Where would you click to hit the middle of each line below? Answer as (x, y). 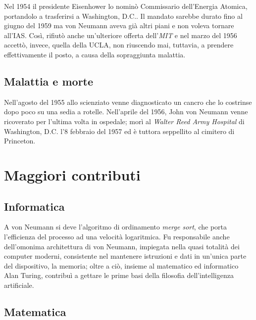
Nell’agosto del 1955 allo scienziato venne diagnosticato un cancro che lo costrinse (128, 102)
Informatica (34, 206)
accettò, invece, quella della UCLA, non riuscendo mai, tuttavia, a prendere (119, 45)
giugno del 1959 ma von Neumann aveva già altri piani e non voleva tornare (119, 25)
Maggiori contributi (72, 174)
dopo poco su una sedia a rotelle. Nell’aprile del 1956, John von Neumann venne (126, 112)
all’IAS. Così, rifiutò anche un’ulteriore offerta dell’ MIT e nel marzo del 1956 (121, 35)
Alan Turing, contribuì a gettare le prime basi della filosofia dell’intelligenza (119, 275)
